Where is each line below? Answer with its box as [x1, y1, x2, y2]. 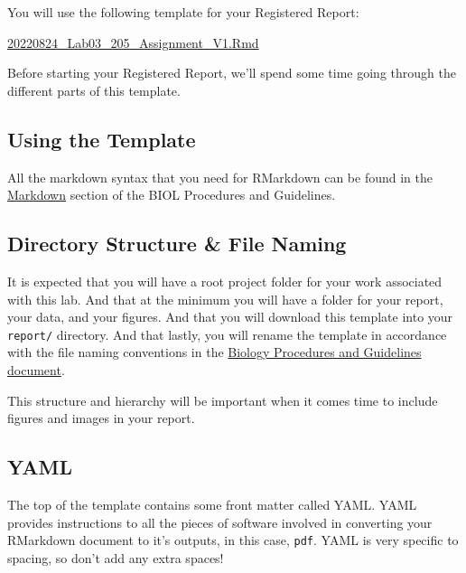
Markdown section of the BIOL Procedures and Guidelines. [7, 185, 336, 204]
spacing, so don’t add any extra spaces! [7, 548, 224, 567]
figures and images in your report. [7, 409, 195, 427]
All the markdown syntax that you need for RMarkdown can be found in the [7, 167, 433, 186]
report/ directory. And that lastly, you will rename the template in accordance [7, 324, 447, 343]
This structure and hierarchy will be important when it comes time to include [7, 390, 438, 409]
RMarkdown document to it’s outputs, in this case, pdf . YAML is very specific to [7, 531, 459, 550]
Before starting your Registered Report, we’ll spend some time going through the [7, 63, 456, 82]
